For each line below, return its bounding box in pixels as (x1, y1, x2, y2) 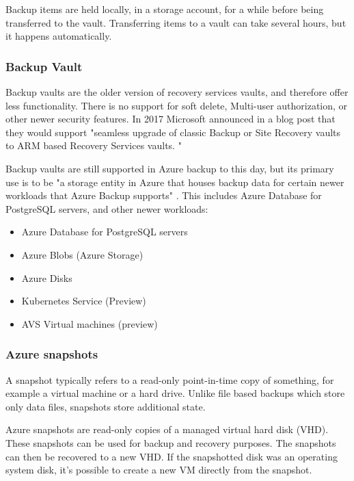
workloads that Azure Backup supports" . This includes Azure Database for (5, 188, 322, 203)
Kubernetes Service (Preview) (21, 294, 146, 308)
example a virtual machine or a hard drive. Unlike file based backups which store (5, 386, 345, 400)
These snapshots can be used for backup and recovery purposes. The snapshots (5, 435, 336, 450)
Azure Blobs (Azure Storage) (21, 247, 144, 261)
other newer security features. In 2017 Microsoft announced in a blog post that (5, 112, 336, 126)
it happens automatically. (5, 29, 112, 43)
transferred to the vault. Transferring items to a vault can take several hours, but (5, 15, 346, 29)
